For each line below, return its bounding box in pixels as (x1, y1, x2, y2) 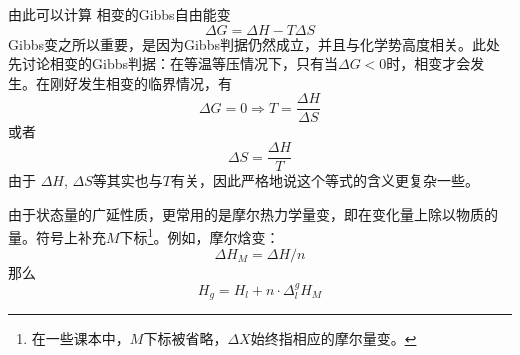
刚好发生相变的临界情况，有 (49, 72, 232, 93)
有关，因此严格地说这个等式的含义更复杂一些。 (171, 170, 479, 191)
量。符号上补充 (8, 226, 106, 247)
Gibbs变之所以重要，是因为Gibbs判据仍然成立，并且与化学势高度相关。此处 (8, 33, 500, 54)
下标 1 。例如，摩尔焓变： (119, 224, 280, 247)
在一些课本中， (31, 328, 130, 349)
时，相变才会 (386, 53, 471, 74)
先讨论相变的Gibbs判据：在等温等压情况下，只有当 (8, 53, 338, 74)
